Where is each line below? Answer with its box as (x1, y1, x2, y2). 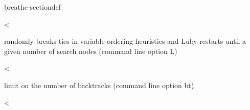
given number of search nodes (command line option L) (4, 45, 177, 56)
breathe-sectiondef (4, 2, 61, 12)
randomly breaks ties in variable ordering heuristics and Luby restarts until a (4, 36, 246, 46)
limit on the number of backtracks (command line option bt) (4, 79, 194, 90)
